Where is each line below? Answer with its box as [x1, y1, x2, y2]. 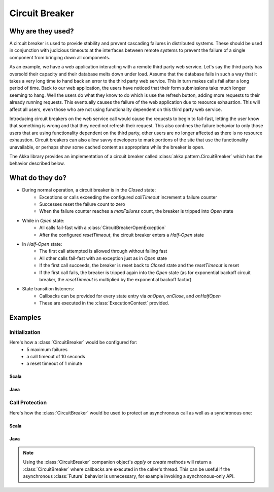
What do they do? [9, 174, 67, 182]
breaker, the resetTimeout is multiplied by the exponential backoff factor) [39, 276, 192, 282]
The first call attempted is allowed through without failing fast [39, 248, 167, 254]
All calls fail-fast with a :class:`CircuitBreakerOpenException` [39, 224, 166, 231]
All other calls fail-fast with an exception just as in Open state [39, 255, 167, 261]
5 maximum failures [26, 346, 68, 352]
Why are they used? [9, 27, 74, 35]
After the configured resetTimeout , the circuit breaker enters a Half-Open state [39, 232, 204, 238]
